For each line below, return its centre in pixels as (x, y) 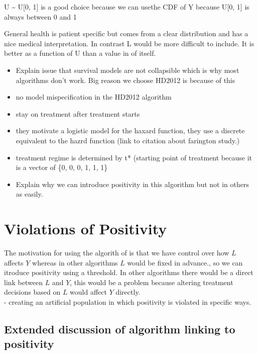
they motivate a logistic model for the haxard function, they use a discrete (130, 130)
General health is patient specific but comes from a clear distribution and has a (126, 33)
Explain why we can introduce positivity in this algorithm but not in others (132, 184)
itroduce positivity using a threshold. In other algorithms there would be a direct (129, 272)
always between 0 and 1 (40, 16)
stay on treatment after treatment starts (78, 113)
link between (23, 282)
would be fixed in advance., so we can (185, 262)
